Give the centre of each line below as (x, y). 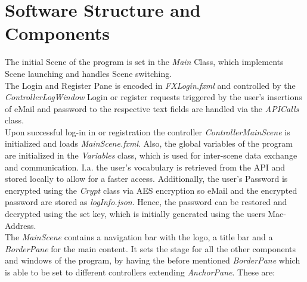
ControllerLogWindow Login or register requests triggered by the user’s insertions (153, 97)
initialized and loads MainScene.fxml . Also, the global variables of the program (149, 143)
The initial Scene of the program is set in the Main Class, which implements (144, 62)
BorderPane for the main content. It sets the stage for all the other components (150, 248)
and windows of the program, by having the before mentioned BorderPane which (153, 260)
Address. (21, 225)
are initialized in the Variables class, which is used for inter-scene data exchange (151, 155)
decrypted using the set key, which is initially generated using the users (135, 214)
